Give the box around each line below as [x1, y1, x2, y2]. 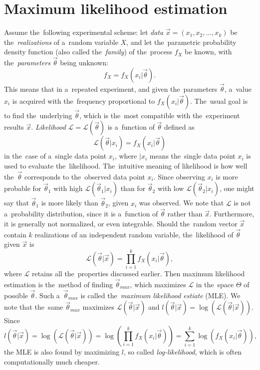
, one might [219, 183, 255, 193]
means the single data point [149, 151, 236, 161]
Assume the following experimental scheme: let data [4, 27, 164, 37]
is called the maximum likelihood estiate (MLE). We [80, 290, 241, 300]
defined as [164, 122, 195, 132]
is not [234, 197, 251, 208]
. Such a [35, 290, 60, 300]
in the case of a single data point [4, 151, 107, 161]
